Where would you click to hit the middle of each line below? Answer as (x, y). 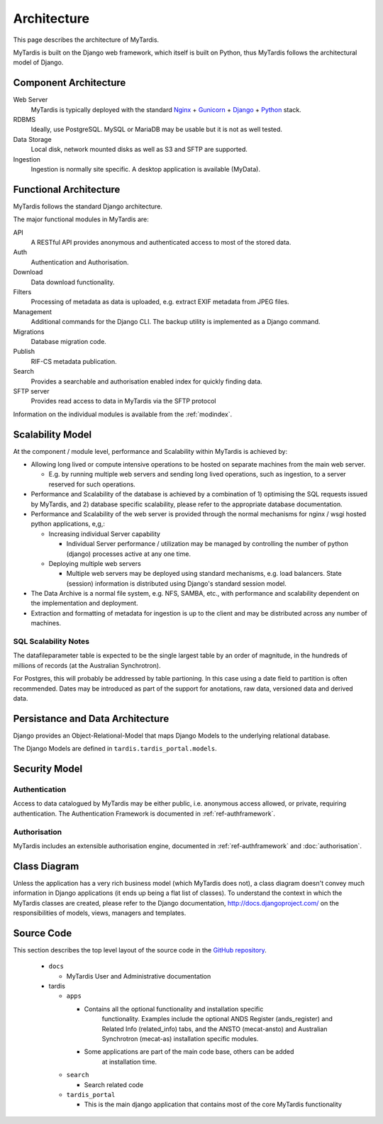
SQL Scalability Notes (51, 641)
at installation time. (129, 1062)
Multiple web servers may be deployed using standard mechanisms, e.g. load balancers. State (204, 574)
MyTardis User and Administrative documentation (139, 976)
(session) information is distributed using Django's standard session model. (177, 583)
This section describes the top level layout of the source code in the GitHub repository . (140, 950)
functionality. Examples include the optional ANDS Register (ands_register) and (217, 1019)
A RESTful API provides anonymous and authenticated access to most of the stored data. (161, 243)
